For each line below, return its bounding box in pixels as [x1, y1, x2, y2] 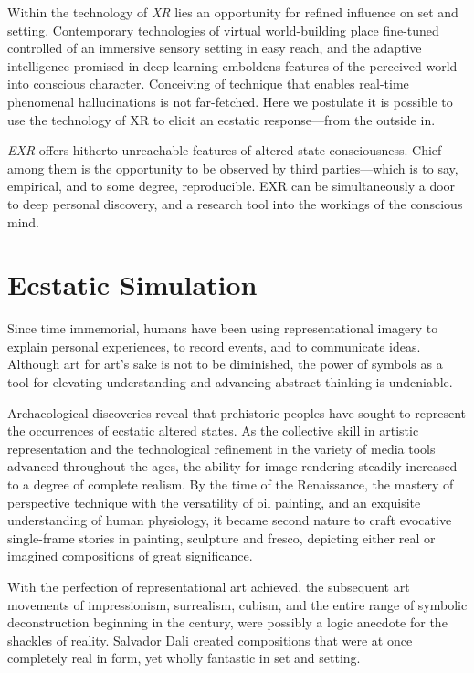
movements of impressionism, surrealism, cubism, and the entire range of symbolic [7, 594, 468, 614]
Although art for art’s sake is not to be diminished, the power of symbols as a [7, 354, 443, 373]
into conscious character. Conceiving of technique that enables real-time [7, 74, 409, 93]
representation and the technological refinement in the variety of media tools [7, 438, 436, 457]
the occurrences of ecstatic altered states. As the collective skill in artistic [7, 421, 419, 440]
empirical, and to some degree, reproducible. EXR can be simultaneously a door [7, 176, 456, 195]
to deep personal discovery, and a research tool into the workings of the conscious [7, 194, 463, 213]
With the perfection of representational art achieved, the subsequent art [7, 576, 410, 595]
